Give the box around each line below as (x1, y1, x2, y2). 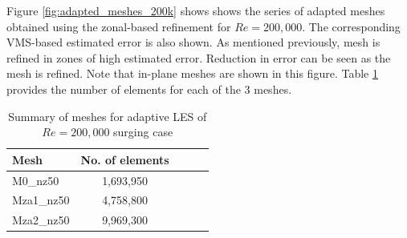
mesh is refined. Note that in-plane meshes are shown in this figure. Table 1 (6, 65, 378, 82)
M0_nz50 (12, 171, 59, 188)
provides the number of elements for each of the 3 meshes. (6, 80, 292, 97)
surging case (113, 123, 173, 140)
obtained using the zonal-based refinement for (6, 18, 231, 34)
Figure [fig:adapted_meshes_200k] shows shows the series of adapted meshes (6, 2, 385, 18)
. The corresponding (302, 18, 401, 34)
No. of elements (80, 151, 169, 167)
